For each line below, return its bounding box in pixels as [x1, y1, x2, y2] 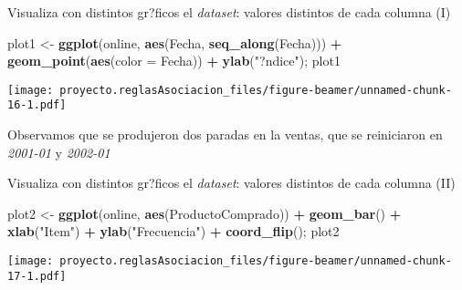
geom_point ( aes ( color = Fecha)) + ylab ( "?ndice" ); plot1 [7, 51, 341, 70]
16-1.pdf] [7, 98, 67, 112]
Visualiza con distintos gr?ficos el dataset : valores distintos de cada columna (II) [7, 173, 456, 192]
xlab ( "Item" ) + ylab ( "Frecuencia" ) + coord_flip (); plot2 [7, 222, 340, 241]
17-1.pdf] [7, 269, 67, 283]
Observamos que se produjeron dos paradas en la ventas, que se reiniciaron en [7, 125, 443, 144]
